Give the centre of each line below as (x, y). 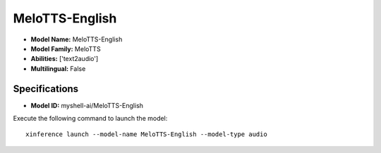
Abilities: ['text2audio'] (65, 59)
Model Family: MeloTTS (66, 48)
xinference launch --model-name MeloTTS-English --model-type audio (146, 134)
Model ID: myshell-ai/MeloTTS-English (87, 105)
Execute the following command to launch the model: (90, 119)
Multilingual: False (58, 68)
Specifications (46, 89)
